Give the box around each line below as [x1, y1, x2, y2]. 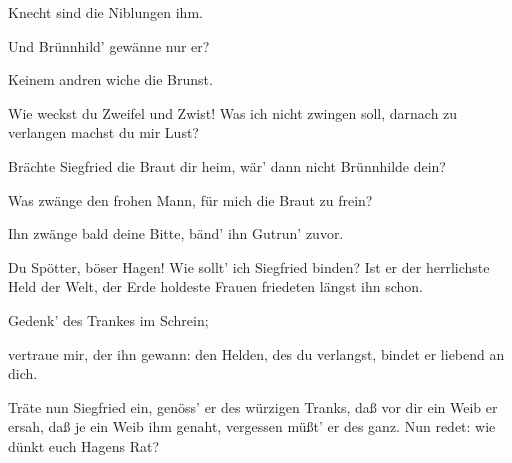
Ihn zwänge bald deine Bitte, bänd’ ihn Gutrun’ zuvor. [8, 223, 344, 244]
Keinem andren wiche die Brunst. [8, 69, 213, 90]
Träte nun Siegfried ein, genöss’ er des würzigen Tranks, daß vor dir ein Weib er [8, 396, 498, 417]
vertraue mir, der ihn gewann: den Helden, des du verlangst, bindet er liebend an [8, 343, 505, 364]
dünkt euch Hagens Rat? [8, 435, 160, 456]
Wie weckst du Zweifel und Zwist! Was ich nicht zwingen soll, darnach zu [8, 102, 458, 123]
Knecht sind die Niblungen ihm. [8, 2, 203, 22]
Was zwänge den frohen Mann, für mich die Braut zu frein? [8, 189, 373, 210]
